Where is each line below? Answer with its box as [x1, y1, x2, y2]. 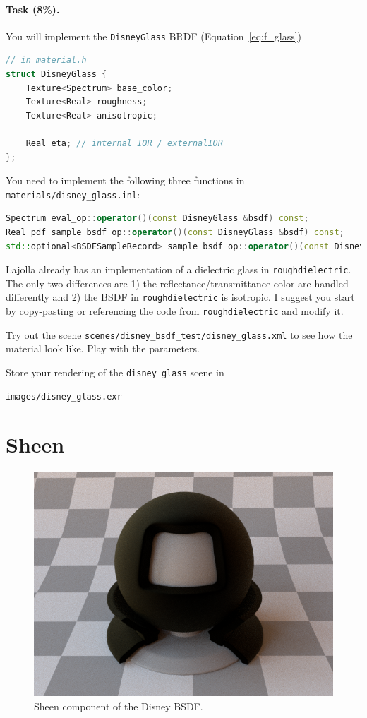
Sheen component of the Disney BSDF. [34, 698, 203, 713]
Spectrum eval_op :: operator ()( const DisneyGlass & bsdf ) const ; [6, 213, 309, 224]
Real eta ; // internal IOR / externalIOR [25, 138, 223, 149]
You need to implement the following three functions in [6, 173, 245, 188]
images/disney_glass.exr [6, 391, 122, 402]
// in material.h [6, 55, 87, 66]
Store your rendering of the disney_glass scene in [6, 365, 224, 380]
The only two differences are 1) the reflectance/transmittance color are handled [6, 275, 349, 290]
